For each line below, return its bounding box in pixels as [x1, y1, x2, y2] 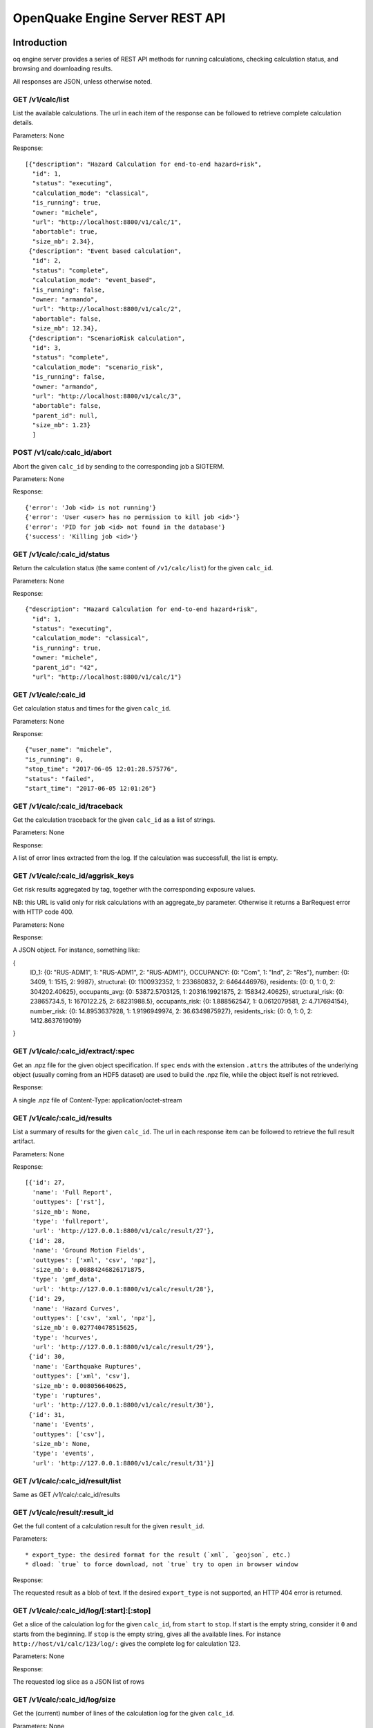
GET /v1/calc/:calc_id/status [12, 550, 111, 559]
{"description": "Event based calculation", [28, 247, 182, 255]
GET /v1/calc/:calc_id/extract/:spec [12, 1046, 135, 1056]
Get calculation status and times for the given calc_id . [12, 704, 171, 713]
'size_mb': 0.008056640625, [32, 1382, 128, 1389]
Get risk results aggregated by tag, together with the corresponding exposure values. [12, 885, 256, 894]
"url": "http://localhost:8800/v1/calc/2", [32, 305, 182, 313]
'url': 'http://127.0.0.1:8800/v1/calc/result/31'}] [32, 1459, 215, 1467]
